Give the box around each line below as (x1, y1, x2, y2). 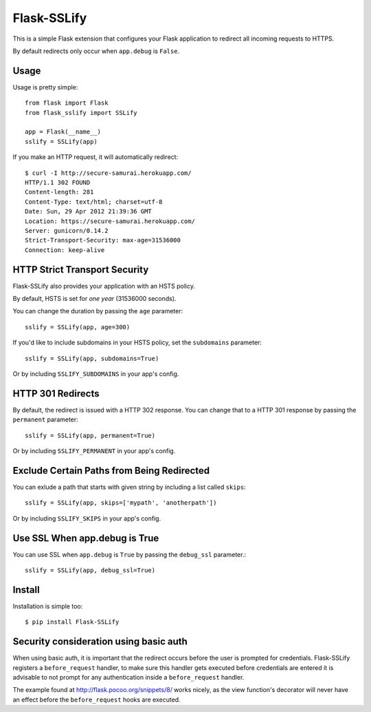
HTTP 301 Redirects (12, 388, 100, 399)
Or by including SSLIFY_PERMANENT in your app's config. (12, 447, 176, 455)
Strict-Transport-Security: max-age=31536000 (25, 236, 181, 244)
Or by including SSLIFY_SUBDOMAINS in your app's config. (12, 369, 179, 378)
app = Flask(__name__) (25, 128, 102, 136)
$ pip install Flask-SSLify (25, 618, 120, 626)
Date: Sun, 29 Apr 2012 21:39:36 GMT (25, 207, 153, 216)
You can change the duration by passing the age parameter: (12, 307, 183, 315)
